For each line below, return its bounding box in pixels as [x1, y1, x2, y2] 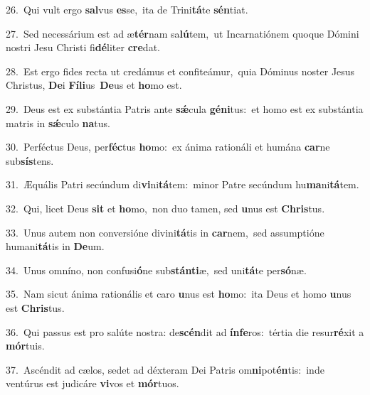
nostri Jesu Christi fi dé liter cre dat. [6, 40, 160, 55]
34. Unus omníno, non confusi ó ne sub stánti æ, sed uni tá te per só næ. [6, 262, 307, 277]
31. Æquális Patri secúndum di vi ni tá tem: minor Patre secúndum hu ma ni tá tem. [6, 177, 359, 192]
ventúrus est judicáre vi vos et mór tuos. [6, 376, 179, 391]
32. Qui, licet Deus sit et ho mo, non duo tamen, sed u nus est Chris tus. [6, 200, 325, 215]
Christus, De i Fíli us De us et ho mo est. [6, 77, 182, 92]
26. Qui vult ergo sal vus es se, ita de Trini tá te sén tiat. [6, 2, 248, 16]
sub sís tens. [6, 153, 54, 168]
